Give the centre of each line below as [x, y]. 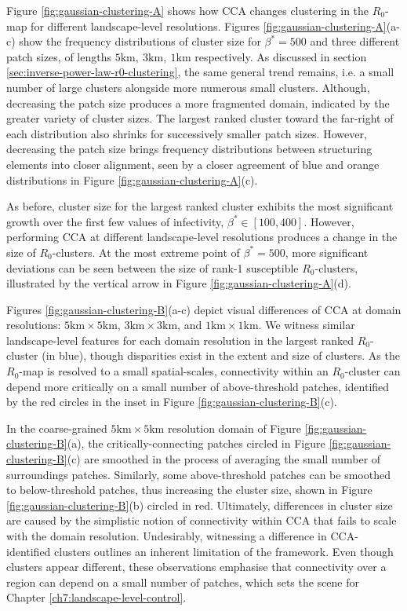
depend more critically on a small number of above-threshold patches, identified [198, 386]
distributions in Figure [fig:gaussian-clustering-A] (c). [132, 179]
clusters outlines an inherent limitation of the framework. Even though [224, 551]
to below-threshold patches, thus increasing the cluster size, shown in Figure [189, 490]
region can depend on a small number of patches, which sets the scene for [183, 582]
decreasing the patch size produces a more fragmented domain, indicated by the [198, 102]
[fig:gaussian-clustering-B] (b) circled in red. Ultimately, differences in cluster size [200, 505]
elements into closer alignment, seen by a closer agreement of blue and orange [193, 164]
